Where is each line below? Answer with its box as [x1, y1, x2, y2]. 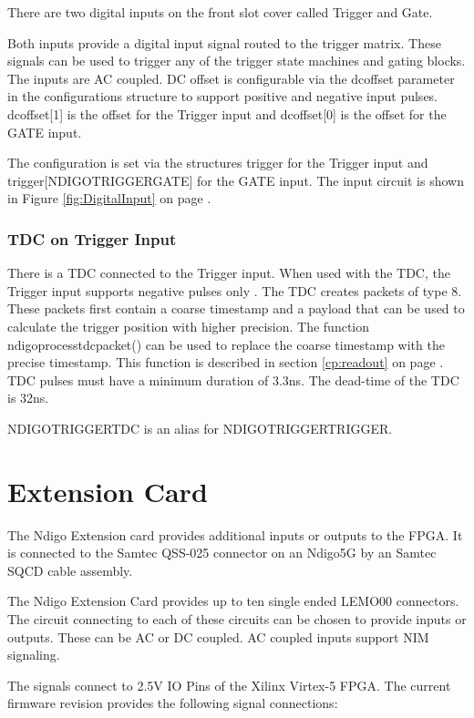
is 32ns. [7, 388, 49, 407]
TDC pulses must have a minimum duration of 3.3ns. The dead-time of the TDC [7, 370, 459, 389]
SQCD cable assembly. [7, 560, 133, 580]
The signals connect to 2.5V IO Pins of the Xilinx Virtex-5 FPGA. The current [7, 675, 451, 694]
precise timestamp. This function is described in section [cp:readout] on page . [7, 353, 444, 372]
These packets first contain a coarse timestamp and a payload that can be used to [7, 299, 465, 318]
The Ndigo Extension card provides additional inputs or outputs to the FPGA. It [7, 525, 463, 544]
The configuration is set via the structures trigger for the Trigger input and [7, 153, 428, 172]
